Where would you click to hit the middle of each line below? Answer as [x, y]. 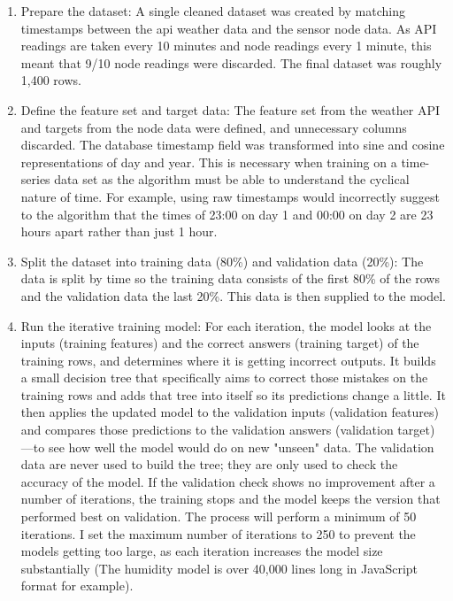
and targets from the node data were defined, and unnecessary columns [214, 127]
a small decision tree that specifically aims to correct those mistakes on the [224, 378]
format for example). [77, 586]
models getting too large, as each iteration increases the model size [202, 551]
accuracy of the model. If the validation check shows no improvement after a [228, 481]
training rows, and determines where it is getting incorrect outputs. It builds [228, 360]
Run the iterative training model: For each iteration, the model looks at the [226, 325]
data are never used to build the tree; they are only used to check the [209, 464]
